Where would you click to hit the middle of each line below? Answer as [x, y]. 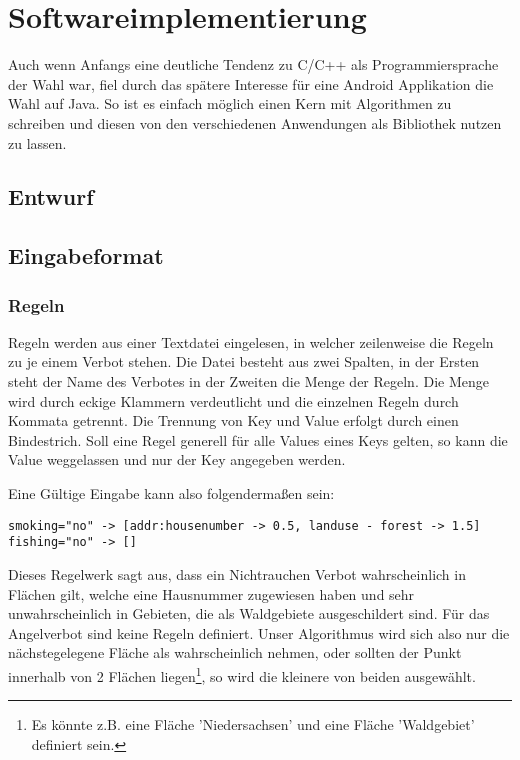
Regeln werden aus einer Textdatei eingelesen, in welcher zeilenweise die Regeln [251, 341]
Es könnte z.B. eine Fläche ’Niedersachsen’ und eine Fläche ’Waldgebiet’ [253, 724]
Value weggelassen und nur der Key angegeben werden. [177, 459]
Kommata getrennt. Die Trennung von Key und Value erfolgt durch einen [233, 420]
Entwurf [51, 196]
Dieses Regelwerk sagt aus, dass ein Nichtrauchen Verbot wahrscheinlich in [237, 573]
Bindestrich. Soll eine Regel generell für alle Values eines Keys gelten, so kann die [258, 439]
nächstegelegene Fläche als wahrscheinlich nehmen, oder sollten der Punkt [235, 652]
